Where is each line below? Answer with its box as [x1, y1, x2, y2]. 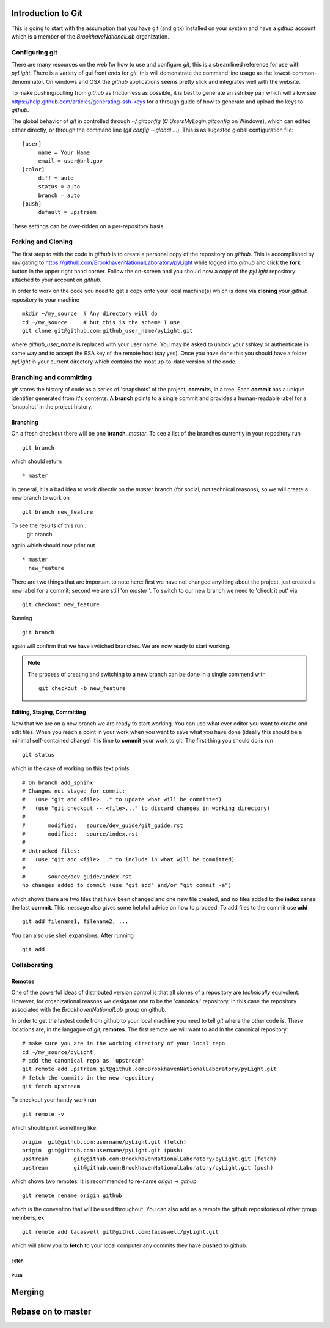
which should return [11, 458, 62, 465]
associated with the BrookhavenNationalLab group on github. [11, 1006, 167, 1013]
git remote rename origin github [22, 1192, 122, 1199]
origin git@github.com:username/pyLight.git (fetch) [22, 1138, 186, 1145]
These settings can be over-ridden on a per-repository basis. [11, 222, 165, 229]
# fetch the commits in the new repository [22, 1074, 155, 1081]
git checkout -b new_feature [38, 685, 126, 692]
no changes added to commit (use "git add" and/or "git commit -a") [22, 881, 232, 889]
